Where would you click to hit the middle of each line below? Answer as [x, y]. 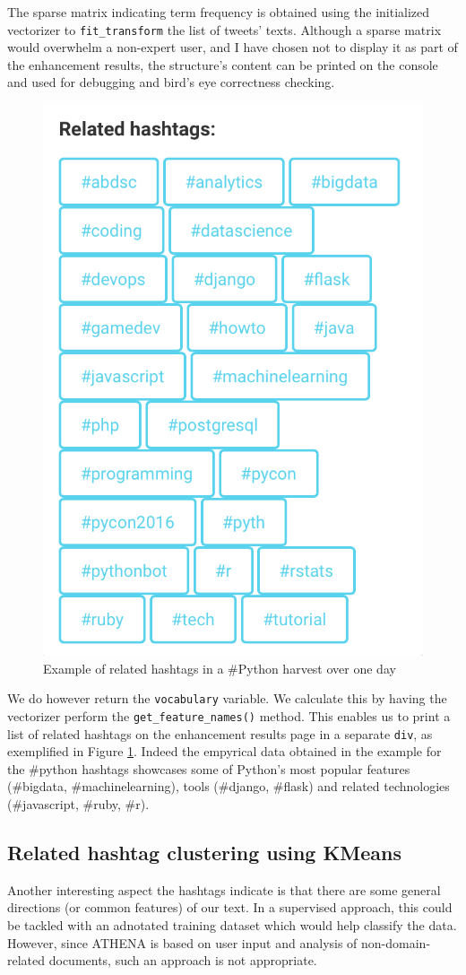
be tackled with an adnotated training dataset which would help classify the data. [232, 924]
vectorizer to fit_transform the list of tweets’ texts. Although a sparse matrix [224, 29]
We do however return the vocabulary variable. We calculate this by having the [227, 698]
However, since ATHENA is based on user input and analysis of [182, 942]
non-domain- [396, 942]
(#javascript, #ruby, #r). [78, 803]
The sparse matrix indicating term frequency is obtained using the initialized [219, 12]
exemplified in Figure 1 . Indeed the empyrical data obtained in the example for [224, 751]
